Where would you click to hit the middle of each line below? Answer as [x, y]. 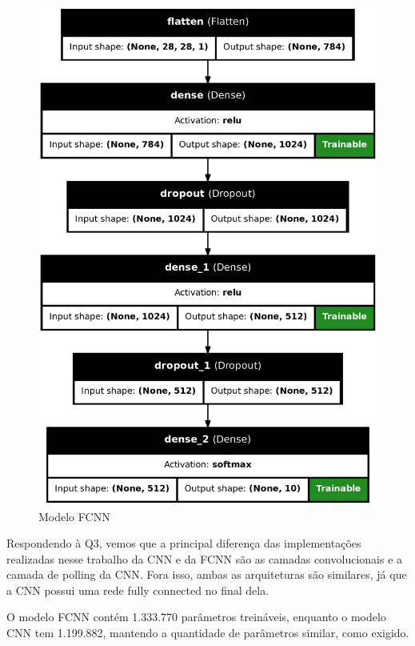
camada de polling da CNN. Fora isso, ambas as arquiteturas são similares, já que [207, 574]
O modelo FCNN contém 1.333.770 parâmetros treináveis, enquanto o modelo [196, 617]
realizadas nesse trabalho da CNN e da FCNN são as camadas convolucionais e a [205, 558]
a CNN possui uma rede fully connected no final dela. [138, 590]
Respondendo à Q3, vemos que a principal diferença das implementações [184, 543]
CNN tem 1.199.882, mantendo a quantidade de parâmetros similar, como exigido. [208, 633]
